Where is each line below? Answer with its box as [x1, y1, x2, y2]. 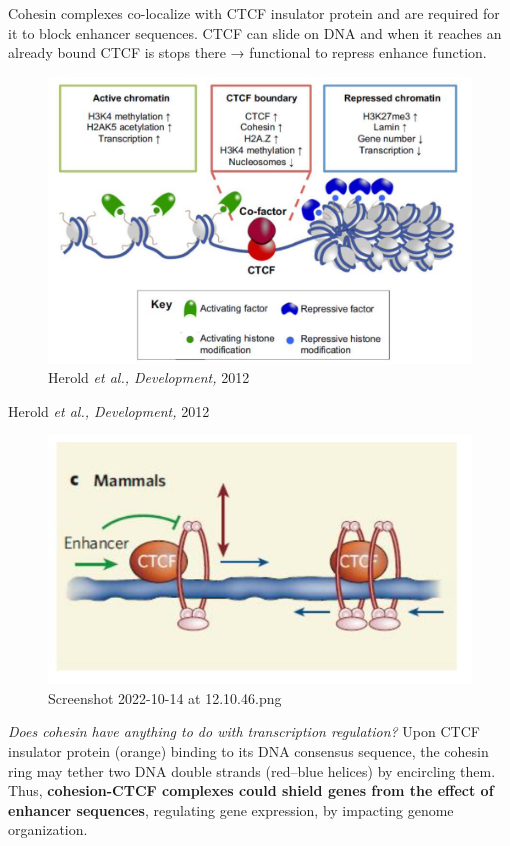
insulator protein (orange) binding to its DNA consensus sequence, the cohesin [8, 741, 489, 762]
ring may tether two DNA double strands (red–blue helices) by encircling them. [8, 760, 496, 781]
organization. [8, 819, 88, 840]
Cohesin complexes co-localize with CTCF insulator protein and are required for [8, 3, 500, 23]
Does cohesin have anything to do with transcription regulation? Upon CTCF [8, 721, 480, 742]
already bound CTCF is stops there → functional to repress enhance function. [8, 42, 487, 63]
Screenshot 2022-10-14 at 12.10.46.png [48, 687, 282, 708]
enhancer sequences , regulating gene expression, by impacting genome [8, 799, 454, 820]
